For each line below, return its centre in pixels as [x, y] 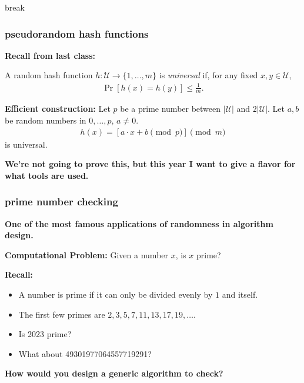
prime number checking [61, 202]
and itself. [240, 294]
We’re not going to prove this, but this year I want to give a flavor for [150, 164]
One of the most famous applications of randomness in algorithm [139, 223]
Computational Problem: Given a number [87, 254]
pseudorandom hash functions [77, 33]
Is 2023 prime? [45, 334]
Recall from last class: [50, 55]
